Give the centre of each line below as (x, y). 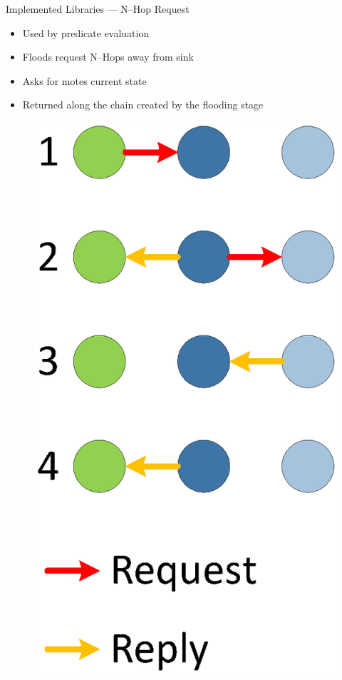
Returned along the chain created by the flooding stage (143, 105)
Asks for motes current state (84, 80)
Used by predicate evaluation (86, 32)
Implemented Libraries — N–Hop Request (98, 9)
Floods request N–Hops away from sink (108, 57)
